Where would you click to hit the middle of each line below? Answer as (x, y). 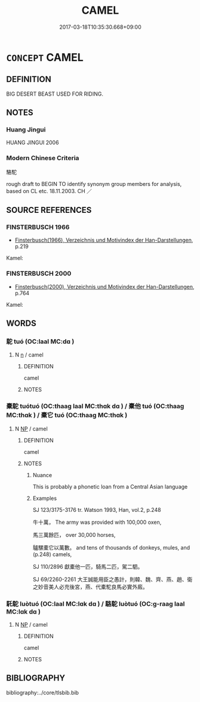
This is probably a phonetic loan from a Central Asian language (110, 486)
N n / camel (29, 355)
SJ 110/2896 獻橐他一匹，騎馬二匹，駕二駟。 (88, 566)
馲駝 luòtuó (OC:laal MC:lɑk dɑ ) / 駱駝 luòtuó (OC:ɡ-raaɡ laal (96, 603)
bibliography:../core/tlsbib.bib (43, 692)
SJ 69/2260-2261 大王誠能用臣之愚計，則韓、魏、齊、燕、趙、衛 (113, 579)
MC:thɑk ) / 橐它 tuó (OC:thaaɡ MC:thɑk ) (67, 415)
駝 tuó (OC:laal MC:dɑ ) (40, 341)
